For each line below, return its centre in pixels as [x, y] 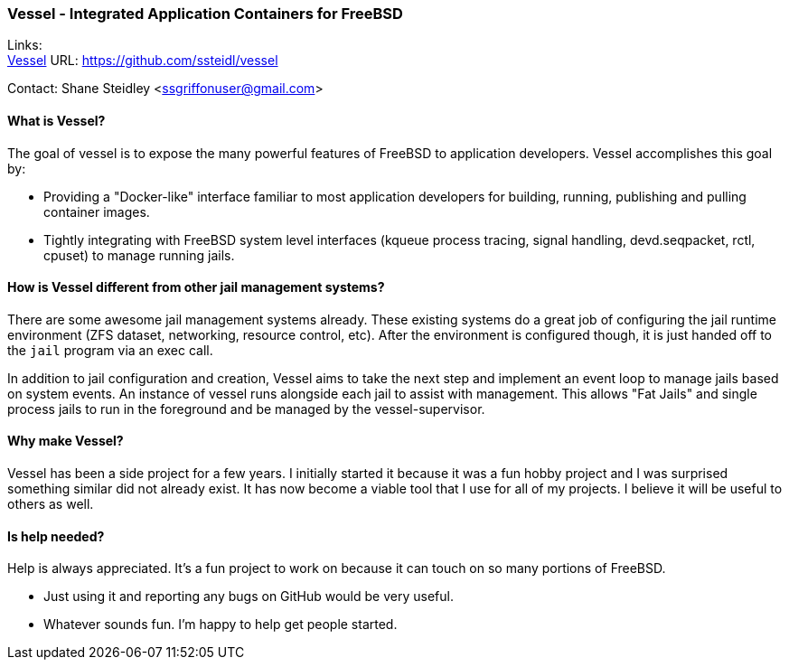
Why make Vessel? [66, 441]
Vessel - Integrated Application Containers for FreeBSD [205, 14]
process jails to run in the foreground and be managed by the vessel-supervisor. [246, 409]
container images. [97, 211]
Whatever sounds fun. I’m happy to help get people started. [221, 625]
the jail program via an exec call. [110, 350]
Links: [25, 45]
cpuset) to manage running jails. [139, 255]
